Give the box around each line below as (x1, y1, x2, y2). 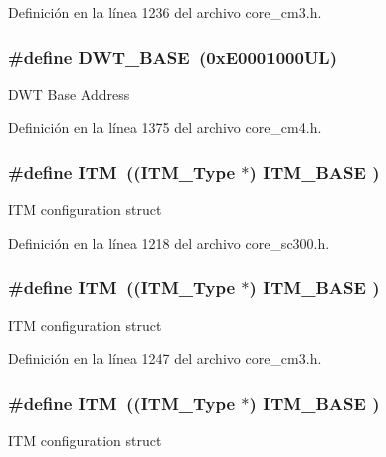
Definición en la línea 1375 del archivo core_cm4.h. (8, 117, 322, 138)
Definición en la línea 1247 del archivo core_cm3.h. (8, 348, 322, 369)
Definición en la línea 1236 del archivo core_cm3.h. (8, 2, 322, 22)
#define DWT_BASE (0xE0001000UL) (8, 44, 338, 69)
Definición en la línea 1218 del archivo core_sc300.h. (8, 232, 330, 253)
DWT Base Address (8, 83, 130, 104)
